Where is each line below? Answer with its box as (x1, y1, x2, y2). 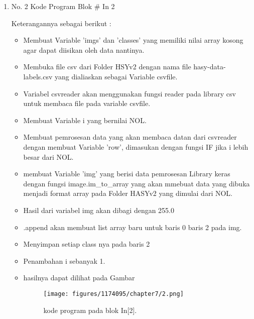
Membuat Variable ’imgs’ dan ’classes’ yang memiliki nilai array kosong (23, 35, 243, 45)
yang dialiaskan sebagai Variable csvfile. (54, 71, 178, 81)
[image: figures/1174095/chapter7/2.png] (43, 290, 184, 297)
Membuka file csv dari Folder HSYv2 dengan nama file (23, 61, 191, 72)
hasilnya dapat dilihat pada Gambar (23, 272, 135, 283)
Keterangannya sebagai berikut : (11, 18, 111, 28)
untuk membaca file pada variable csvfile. (23, 98, 151, 109)
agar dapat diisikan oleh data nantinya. (23, 44, 145, 55)
